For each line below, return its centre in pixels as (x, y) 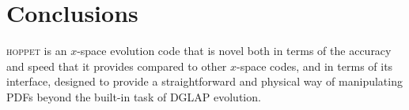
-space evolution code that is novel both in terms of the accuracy (234, 51)
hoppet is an (37, 51)
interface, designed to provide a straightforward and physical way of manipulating (204, 81)
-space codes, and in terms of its (315, 66)
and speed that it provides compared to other (117, 66)
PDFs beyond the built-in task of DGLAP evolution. (134, 96)
